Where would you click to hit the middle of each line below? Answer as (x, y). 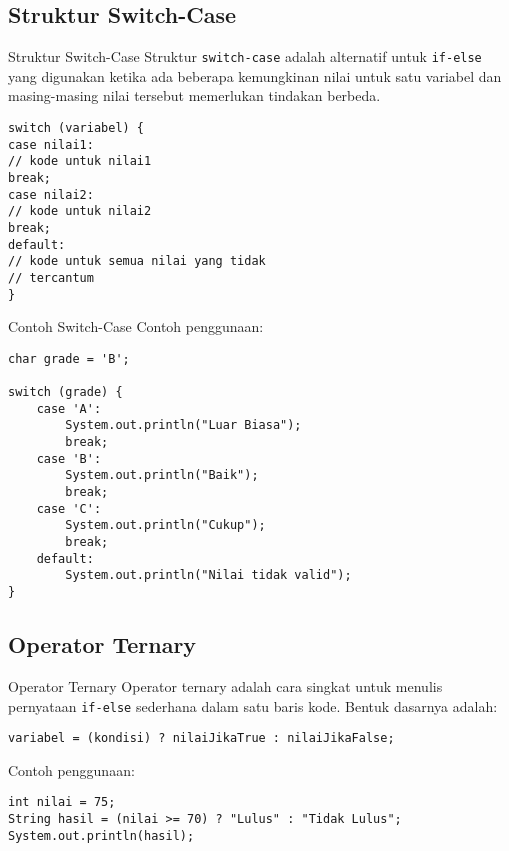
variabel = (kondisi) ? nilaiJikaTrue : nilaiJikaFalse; (201, 738)
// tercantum (51, 277)
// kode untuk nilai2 (80, 211)
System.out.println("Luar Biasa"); (183, 425)
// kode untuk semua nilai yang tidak (137, 261)
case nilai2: (51, 194)
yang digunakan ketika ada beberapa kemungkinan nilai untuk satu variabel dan (255, 75)
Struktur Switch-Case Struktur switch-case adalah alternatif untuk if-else (245, 56)
